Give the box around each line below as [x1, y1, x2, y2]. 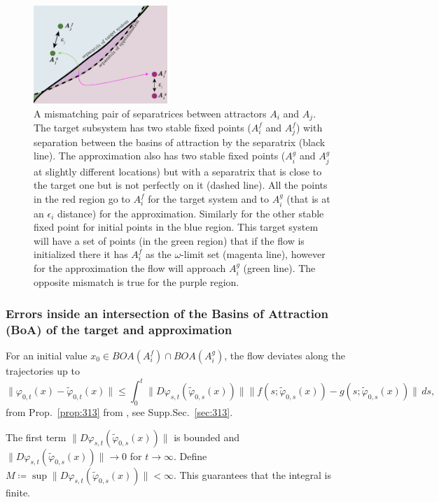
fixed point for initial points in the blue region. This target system [34, 220, 319, 234]
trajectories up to [6, 364, 80, 378]
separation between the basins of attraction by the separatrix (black [34, 134, 326, 149]
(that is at [286, 192, 330, 206]
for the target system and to [148, 192, 270, 206]
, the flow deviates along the [224, 348, 345, 363]
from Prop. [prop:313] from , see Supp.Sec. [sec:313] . [6, 404, 233, 419]
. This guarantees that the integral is [173, 467, 331, 482]
